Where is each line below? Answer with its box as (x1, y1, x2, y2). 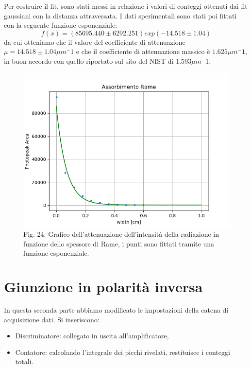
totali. (15, 356, 33, 367)
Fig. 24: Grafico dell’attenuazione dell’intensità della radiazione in (23, 229, 219, 239)
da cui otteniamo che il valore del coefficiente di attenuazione (4, 36, 185, 47)
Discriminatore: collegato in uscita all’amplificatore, (15, 331, 169, 341)
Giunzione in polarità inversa (4, 277, 203, 297)
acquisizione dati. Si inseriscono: (4, 314, 100, 324)
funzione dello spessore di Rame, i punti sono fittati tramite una (23, 238, 214, 248)
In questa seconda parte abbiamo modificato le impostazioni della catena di (4, 305, 229, 315)
